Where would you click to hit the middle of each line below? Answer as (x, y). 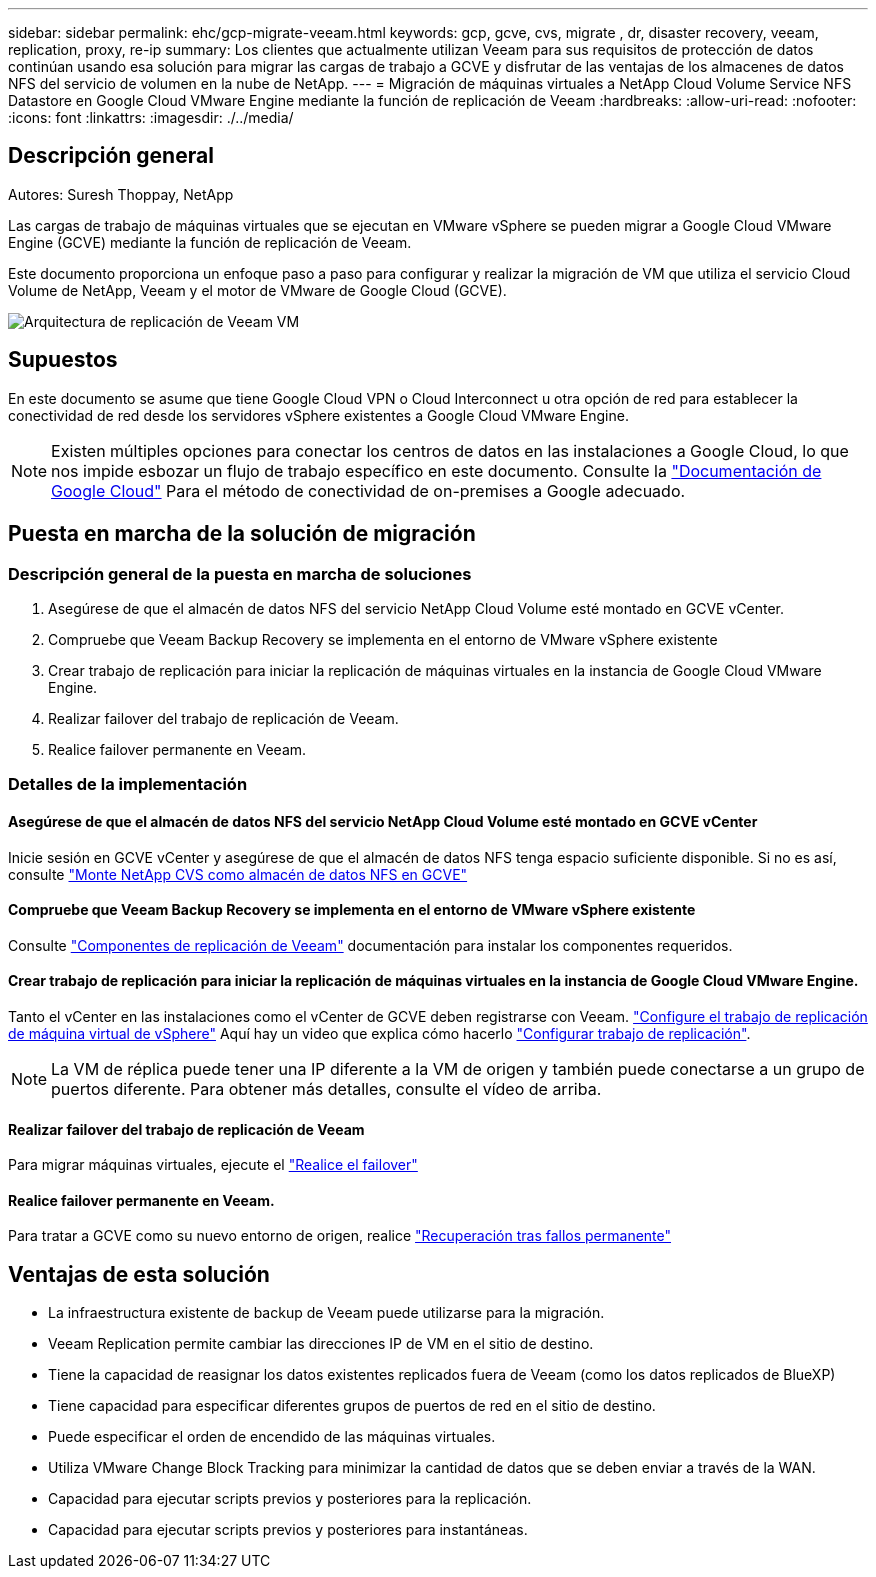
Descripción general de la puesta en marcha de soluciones (240, 573)
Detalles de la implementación (128, 784)
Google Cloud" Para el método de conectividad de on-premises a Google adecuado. (368, 490)
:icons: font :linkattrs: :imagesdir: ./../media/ (151, 117)
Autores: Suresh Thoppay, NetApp (121, 194)
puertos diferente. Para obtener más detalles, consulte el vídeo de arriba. (326, 1088)
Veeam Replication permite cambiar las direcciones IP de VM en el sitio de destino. (321, 1344)
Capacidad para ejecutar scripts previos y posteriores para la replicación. (290, 1499)
